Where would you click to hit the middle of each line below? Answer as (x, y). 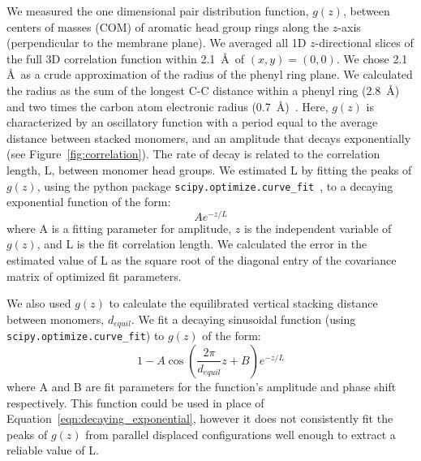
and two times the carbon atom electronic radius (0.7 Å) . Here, (168, 106)
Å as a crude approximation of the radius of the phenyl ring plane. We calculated (210, 74)
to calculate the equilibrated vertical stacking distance (243, 303)
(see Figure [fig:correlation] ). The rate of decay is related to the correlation (193, 154)
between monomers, (56, 319)
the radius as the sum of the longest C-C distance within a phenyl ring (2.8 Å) (203, 90)
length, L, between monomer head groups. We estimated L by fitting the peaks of (209, 169)
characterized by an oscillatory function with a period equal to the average (192, 122)
